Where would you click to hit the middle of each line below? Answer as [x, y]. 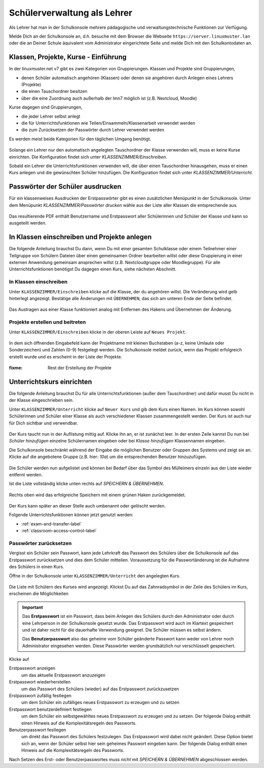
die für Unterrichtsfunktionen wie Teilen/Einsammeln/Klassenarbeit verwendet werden [108, 123]
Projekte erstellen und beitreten [47, 322]
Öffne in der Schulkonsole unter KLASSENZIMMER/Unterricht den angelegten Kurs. [95, 576]
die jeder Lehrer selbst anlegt [51, 116]
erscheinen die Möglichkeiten [39, 593]
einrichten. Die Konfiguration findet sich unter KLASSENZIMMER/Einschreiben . [88, 157]
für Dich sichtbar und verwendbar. [44, 423]
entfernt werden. [26, 475]
